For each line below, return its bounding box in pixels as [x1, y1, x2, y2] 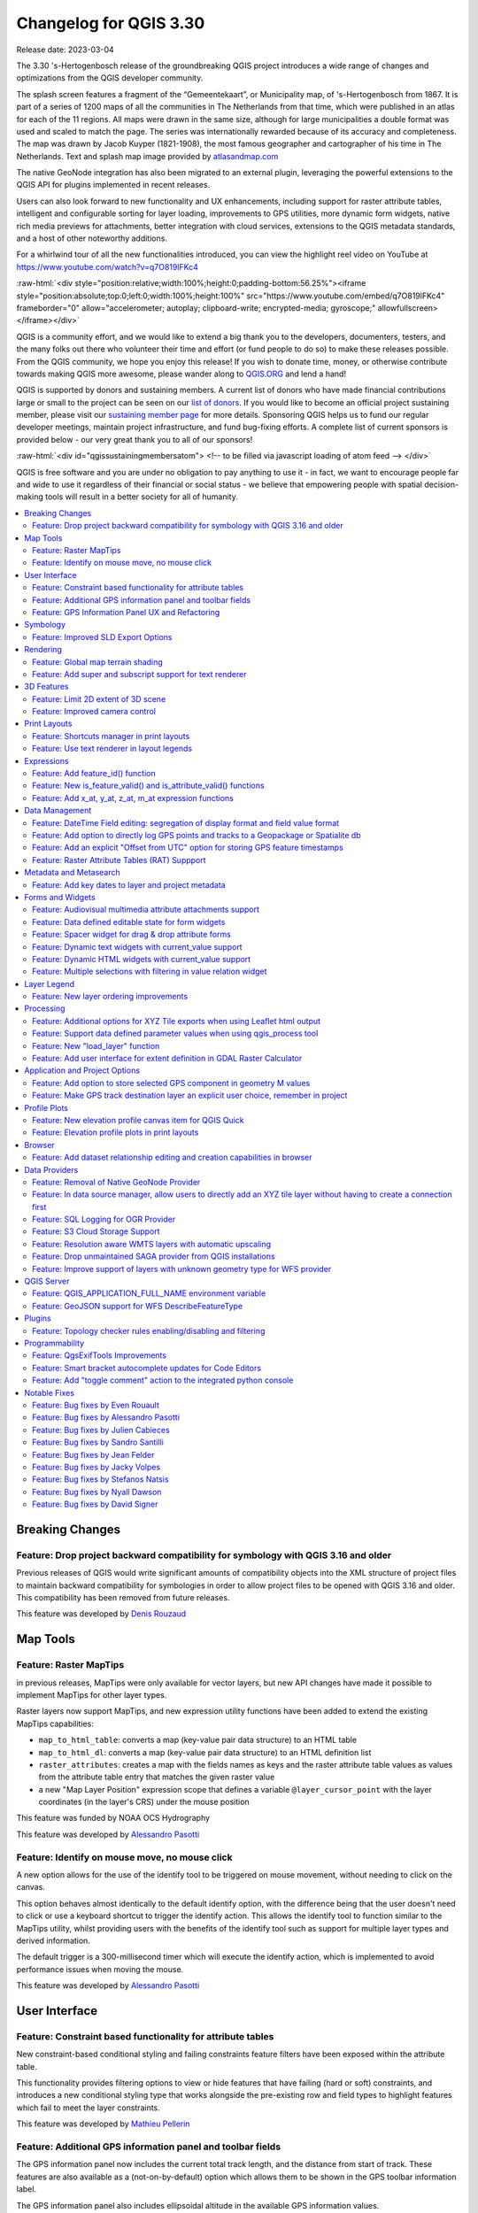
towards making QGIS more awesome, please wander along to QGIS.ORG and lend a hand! [16, 368, 347, 379]
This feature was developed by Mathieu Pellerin [16, 2118, 190, 2129]
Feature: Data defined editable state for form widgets [32, 916, 226, 927]
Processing [24, 1003, 66, 1014]
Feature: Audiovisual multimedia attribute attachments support [32, 904, 260, 915]
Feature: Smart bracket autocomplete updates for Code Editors [32, 1362, 261, 1373]
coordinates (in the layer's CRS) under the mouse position [38, 1797, 250, 1808]
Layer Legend [24, 978, 75, 989]
